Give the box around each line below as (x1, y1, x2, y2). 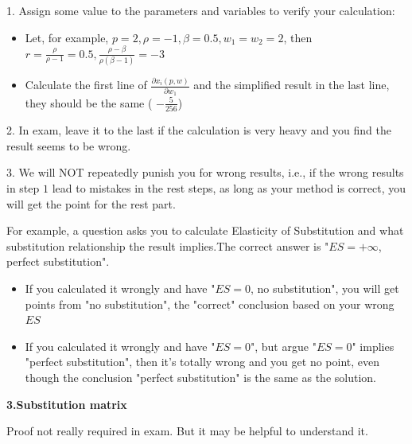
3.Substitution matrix (6, 395, 127, 412)
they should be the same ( (25, 94, 153, 111)
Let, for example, (25, 29, 109, 45)
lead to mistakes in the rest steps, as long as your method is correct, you (52, 180, 406, 196)
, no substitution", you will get (251, 279, 399, 296)
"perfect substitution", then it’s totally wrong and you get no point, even (25, 353, 380, 370)
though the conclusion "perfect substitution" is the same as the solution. (25, 368, 376, 385)
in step (6, 180, 40, 196)
